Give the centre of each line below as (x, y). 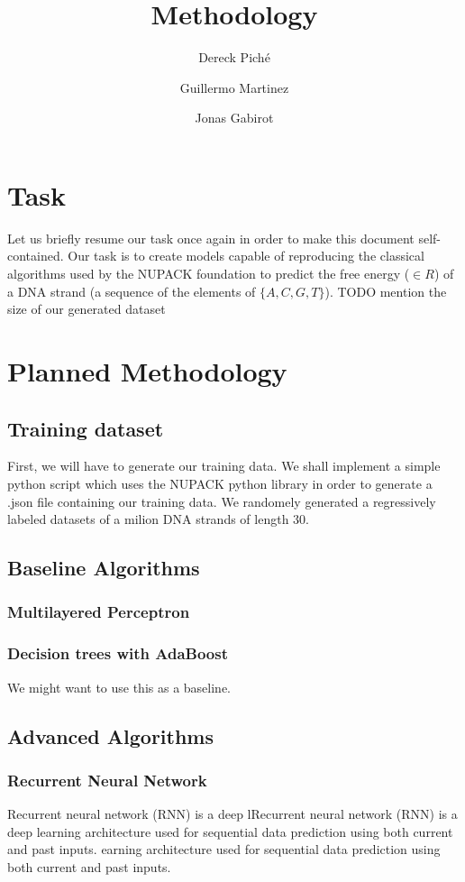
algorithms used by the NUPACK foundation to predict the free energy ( (209, 274)
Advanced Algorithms (111, 735)
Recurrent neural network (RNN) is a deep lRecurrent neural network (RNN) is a (232, 814)
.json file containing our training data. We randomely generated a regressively (222, 501)
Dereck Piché (234, 57)
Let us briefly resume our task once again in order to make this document (211, 238)
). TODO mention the (386, 291)
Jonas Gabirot (234, 118)
